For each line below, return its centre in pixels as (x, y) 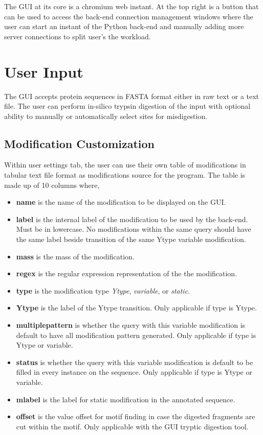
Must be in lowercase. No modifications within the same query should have (134, 229)
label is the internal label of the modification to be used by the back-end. (132, 219)
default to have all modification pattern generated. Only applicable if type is (136, 335)
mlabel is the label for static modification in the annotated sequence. (126, 399)
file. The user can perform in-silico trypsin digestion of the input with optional (127, 106)
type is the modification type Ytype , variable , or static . (103, 290)
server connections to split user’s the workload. (78, 36)
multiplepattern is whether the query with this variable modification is (131, 325)
